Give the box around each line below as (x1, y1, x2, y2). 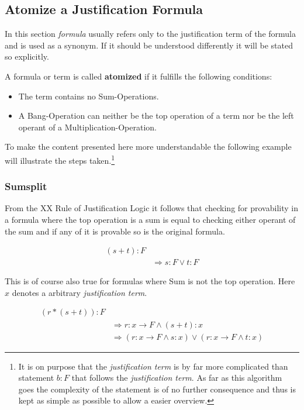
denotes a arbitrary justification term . (12, 286, 147, 298)
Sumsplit (5, 179, 47, 194)
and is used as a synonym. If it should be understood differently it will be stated (5, 39, 293, 51)
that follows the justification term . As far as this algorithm (71, 371, 282, 384)
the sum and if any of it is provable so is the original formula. (5, 225, 225, 237)
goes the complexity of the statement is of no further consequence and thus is (18, 383, 296, 395)
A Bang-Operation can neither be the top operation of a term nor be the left (18, 109, 294, 122)
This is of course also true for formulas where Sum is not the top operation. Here (5, 275, 295, 287)
